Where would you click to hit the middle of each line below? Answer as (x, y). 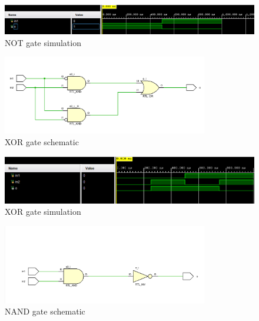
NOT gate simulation (43, 42)
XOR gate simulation (43, 212)
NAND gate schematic (45, 311)
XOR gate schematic (42, 142)
